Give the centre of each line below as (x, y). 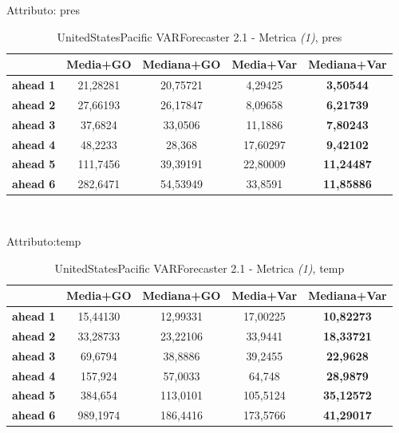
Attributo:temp (44, 240)
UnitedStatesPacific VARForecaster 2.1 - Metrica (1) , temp (199, 268)
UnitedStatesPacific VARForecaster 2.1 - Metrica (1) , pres (199, 36)
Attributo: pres (43, 10)
